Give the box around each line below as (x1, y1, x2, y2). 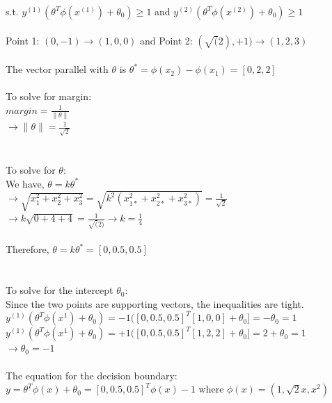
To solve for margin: (6, 89, 92, 104)
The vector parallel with (6, 62, 109, 76)
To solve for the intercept (6, 283, 113, 297)
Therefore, (6, 242, 49, 256)
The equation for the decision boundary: (6, 368, 177, 382)
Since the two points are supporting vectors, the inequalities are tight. (6, 296, 304, 311)
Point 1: (6, 33, 40, 47)
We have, (6, 176, 45, 190)
